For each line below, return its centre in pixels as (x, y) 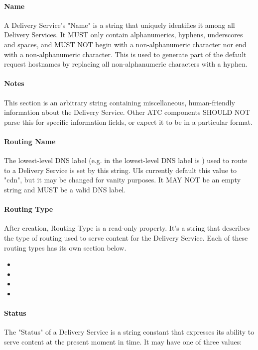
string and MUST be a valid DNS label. (65, 189)
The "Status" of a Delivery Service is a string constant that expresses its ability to (129, 332)
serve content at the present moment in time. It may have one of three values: (123, 341)
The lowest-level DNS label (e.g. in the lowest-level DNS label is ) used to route (126, 160)
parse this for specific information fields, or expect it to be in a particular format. (128, 122)
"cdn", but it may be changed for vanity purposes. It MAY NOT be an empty (123, 180)
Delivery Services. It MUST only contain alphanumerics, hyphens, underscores (124, 35)
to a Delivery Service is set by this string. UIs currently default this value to (121, 170)
